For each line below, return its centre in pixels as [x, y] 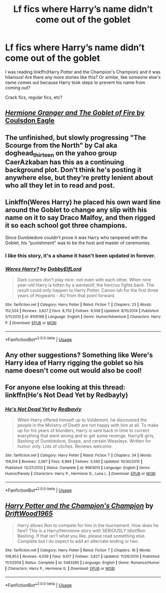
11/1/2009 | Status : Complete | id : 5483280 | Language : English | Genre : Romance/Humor [82, 562]
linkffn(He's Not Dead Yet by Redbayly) [67, 395]
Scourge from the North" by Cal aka [61, 145]
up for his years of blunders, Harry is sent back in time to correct [83, 431]
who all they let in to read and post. [60, 185]
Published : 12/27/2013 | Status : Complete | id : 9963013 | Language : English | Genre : [78, 467]
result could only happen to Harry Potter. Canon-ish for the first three [88, 290]
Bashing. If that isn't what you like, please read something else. [81, 536]
